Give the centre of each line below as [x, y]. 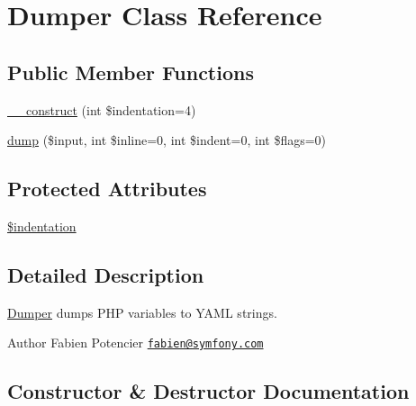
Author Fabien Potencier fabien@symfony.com [136, 343]
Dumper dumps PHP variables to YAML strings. [142, 312]
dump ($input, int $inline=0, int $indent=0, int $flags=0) [167, 140]
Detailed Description [106, 274]
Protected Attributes [107, 189]
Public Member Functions [131, 72]
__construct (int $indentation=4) [102, 109]
